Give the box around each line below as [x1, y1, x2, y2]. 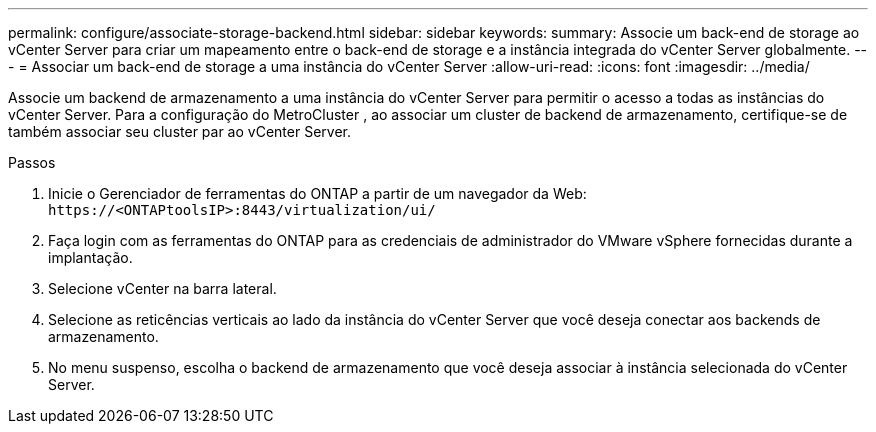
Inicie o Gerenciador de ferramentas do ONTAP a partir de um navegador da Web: [48, 185, 587, 202]
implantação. [48, 249, 133, 266]
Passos [8, 154, 56, 171]
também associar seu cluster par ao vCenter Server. [8, 123, 351, 140]
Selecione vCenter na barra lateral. [48, 280, 277, 297]
